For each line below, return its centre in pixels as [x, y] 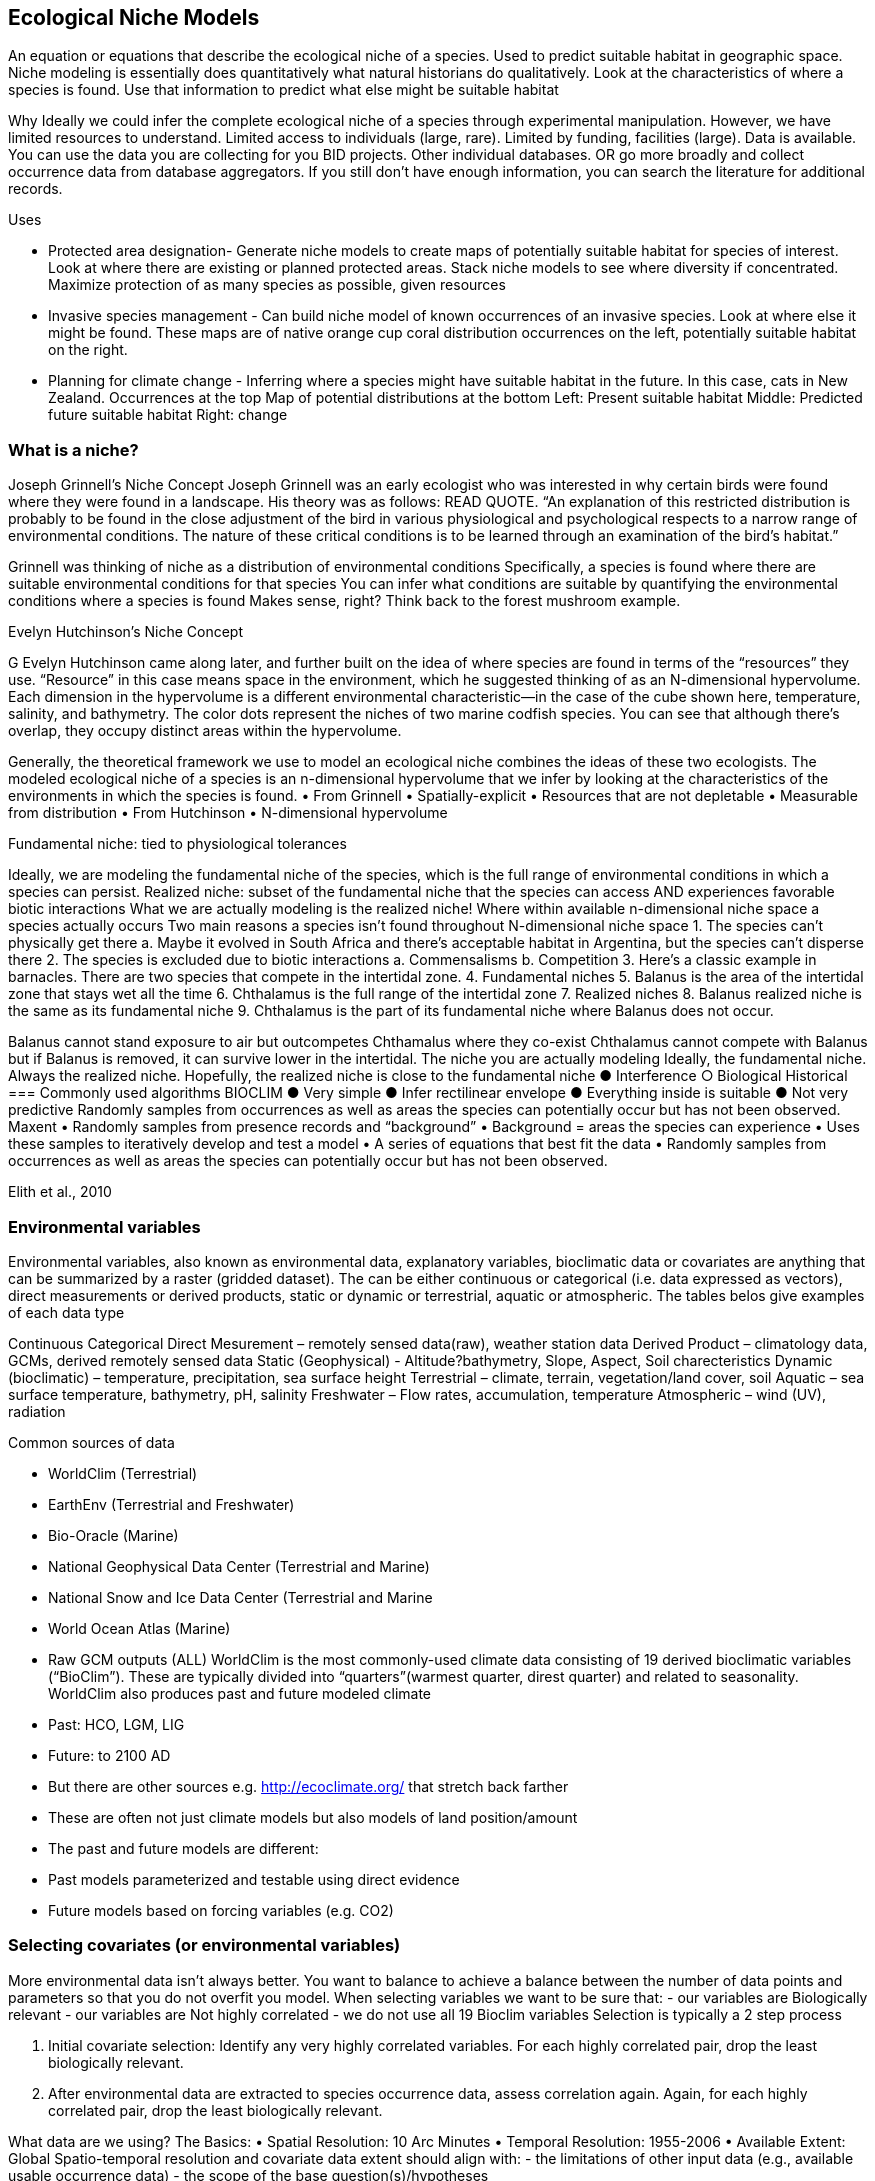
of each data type [66, 1312]
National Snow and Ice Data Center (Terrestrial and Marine [240, 1597]
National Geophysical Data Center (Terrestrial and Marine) [239, 1566]
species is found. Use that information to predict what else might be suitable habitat [283, 90]
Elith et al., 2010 [60, 1192]
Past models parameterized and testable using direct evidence [254, 1879]
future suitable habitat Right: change [168, 415]
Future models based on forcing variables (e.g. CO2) [221, 1910]
